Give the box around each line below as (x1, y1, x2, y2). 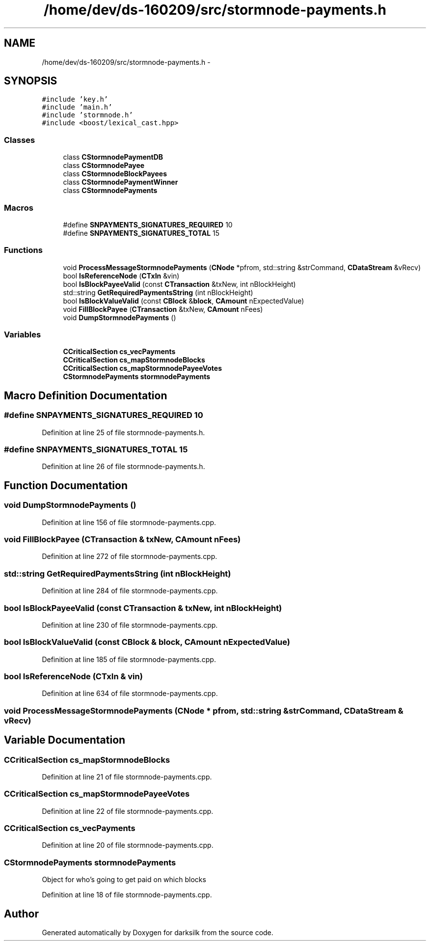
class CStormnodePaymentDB (63, 153, 163, 162)
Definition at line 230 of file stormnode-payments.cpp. (42, 620, 218, 629)
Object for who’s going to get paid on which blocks (42, 875, 206, 884)
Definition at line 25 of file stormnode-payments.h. (42, 428, 205, 437)
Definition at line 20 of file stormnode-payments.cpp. (42, 841, 214, 850)
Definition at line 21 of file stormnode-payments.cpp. (42, 772, 212, 781)
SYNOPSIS (4, 75, 57, 87)
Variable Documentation (4, 734, 126, 747)
